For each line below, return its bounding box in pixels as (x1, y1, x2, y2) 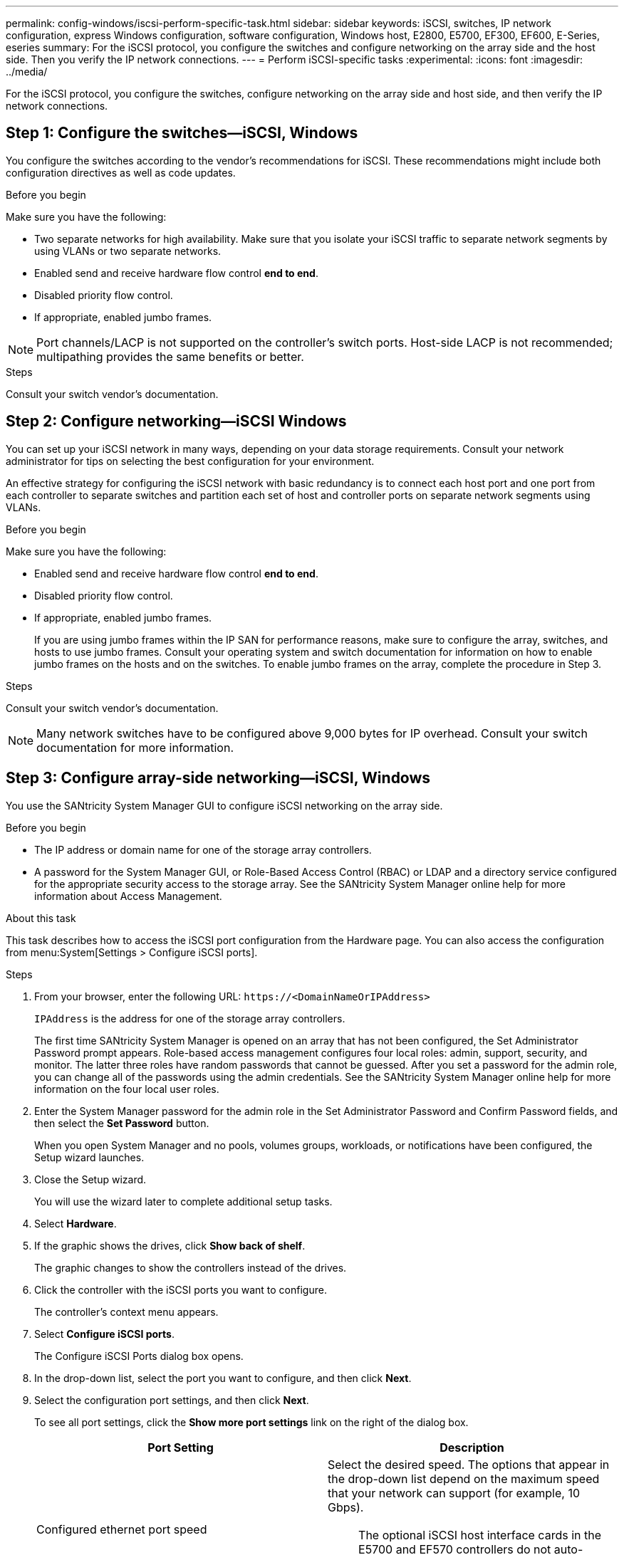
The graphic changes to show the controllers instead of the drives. (34, 1261, 347, 1274)
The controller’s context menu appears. (34, 1305, 219, 1318)
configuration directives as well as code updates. (6, 166, 236, 179)
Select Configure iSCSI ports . (34, 1327, 175, 1340)
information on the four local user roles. (34, 1082, 219, 1095)
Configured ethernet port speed (36, 1522, 207, 1536)
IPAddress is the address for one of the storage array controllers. (34, 1012, 345, 1025)
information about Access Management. (34, 889, 222, 902)
